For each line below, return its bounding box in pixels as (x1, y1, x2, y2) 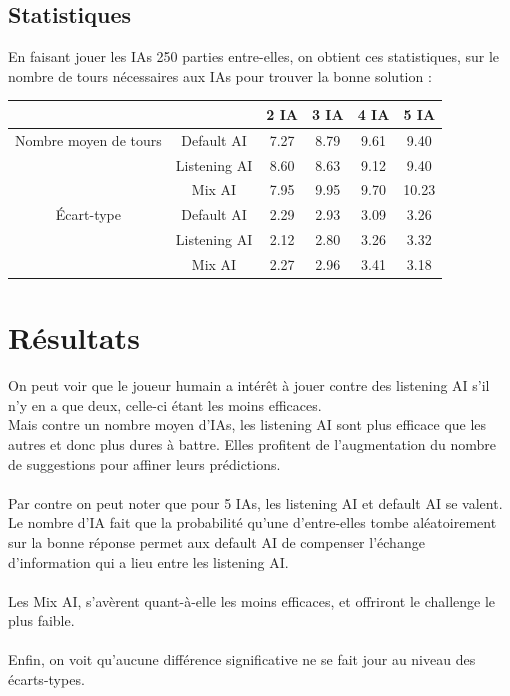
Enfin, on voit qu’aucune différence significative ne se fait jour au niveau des (8, 649, 476, 670)
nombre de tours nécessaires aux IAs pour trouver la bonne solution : (8, 65, 432, 86)
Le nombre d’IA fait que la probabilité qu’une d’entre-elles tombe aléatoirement (8, 512, 497, 533)
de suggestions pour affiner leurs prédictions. (8, 453, 281, 474)
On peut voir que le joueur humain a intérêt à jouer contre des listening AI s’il (8, 375, 490, 396)
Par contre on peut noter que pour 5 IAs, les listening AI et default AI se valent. (8, 492, 503, 513)
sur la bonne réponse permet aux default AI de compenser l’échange (8, 531, 425, 552)
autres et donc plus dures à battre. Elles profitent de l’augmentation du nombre (8, 433, 496, 454)
